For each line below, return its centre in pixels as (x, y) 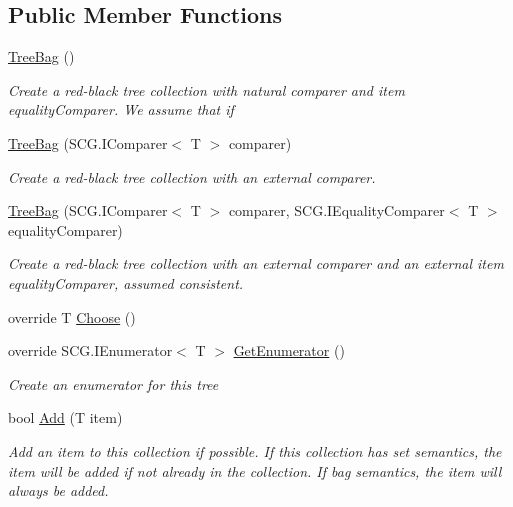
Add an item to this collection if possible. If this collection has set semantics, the (255, 450)
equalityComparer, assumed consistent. (126, 282)
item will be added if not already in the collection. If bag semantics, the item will (255, 470)
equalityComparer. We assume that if (121, 109)
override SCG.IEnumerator (90, 350)
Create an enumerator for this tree (113, 383)
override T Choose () (72, 316)
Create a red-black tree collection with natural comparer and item (206, 89)
